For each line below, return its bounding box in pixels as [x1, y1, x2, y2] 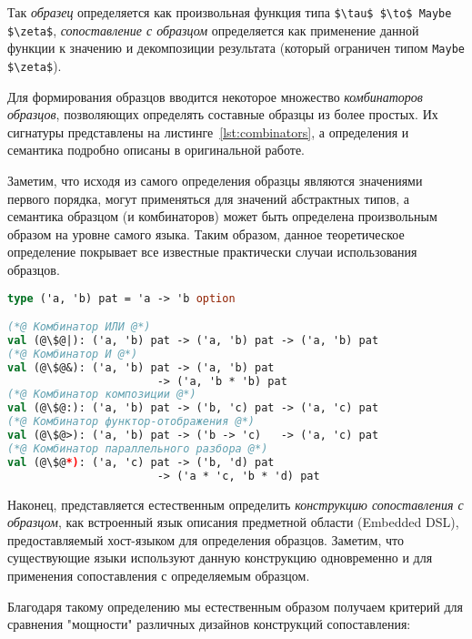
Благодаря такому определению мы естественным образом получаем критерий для [7, 596, 464, 615]
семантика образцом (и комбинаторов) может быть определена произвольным [7, 207, 437, 226]
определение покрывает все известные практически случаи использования [7, 242, 417, 261]
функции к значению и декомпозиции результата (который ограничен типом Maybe [7, 38, 465, 57]
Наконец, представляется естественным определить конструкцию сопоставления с [7, 494, 464, 513]
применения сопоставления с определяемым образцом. [7, 565, 310, 584]
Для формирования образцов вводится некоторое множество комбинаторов [7, 86, 423, 106]
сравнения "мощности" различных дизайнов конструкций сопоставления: [7, 614, 411, 634]
